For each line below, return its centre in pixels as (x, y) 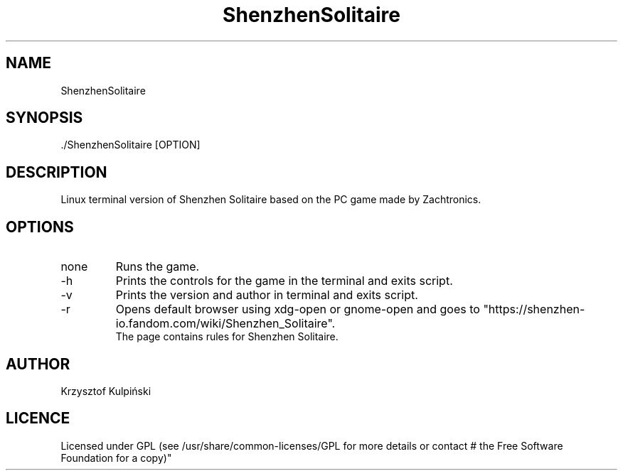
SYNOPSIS (44, 118)
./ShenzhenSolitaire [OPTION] (131, 145)
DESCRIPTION (57, 172)
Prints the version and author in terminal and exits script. (267, 295)
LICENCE (38, 418)
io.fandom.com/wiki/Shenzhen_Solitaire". (225, 324)
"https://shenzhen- (534, 309)
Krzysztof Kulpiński (106, 391)
